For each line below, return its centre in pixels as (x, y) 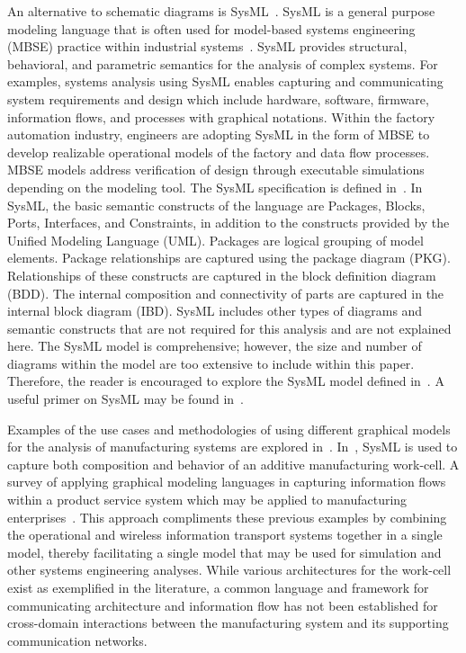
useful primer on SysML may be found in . (125, 399)
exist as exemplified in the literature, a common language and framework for (218, 587)
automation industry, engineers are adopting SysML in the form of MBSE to (219, 134)
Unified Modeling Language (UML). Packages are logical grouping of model (215, 240)
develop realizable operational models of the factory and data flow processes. (219, 152)
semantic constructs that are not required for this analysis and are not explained (229, 328)
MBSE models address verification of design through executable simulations (216, 170)
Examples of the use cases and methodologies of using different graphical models (229, 429)
